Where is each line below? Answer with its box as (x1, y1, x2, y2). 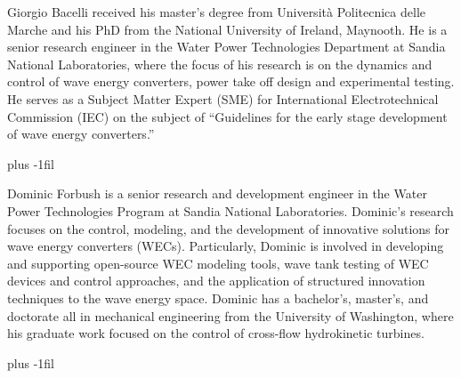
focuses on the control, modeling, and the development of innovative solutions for (7, 219, 450, 237)
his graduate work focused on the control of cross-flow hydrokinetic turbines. (7, 324, 425, 342)
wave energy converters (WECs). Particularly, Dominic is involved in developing (7, 237, 444, 255)
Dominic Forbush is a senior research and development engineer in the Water (7, 184, 427, 203)
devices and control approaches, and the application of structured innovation (7, 271, 425, 290)
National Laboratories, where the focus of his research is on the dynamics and (7, 54, 433, 73)
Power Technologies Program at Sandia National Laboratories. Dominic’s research (7, 201, 454, 220)
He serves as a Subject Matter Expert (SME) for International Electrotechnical (7, 89, 439, 108)
